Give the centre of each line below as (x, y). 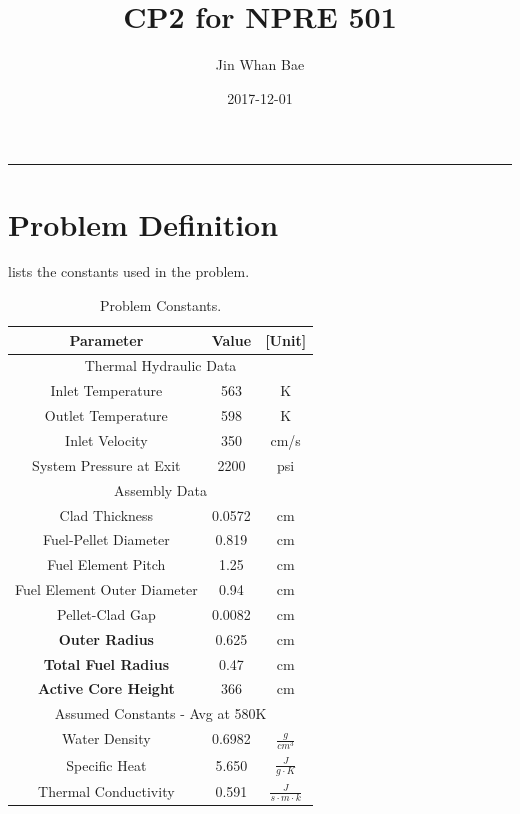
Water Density (106, 738)
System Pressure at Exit (106, 464)
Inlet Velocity (106, 440)
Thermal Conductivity (106, 790)
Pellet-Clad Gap (106, 613)
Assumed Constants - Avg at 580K (160, 713)
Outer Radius (106, 638)
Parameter (106, 339)
